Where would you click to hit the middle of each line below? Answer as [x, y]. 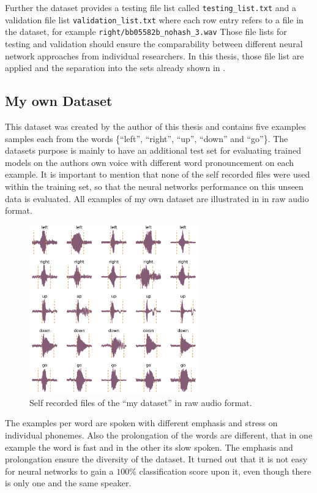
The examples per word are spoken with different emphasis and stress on [141, 423]
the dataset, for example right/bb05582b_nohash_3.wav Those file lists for [146, 32]
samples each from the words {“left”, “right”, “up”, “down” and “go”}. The [147, 138]
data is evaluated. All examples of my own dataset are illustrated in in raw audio [157, 198]
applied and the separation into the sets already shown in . [115, 68]
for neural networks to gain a [59, 471]
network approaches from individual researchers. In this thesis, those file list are [155, 55]
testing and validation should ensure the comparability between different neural [154, 43]
